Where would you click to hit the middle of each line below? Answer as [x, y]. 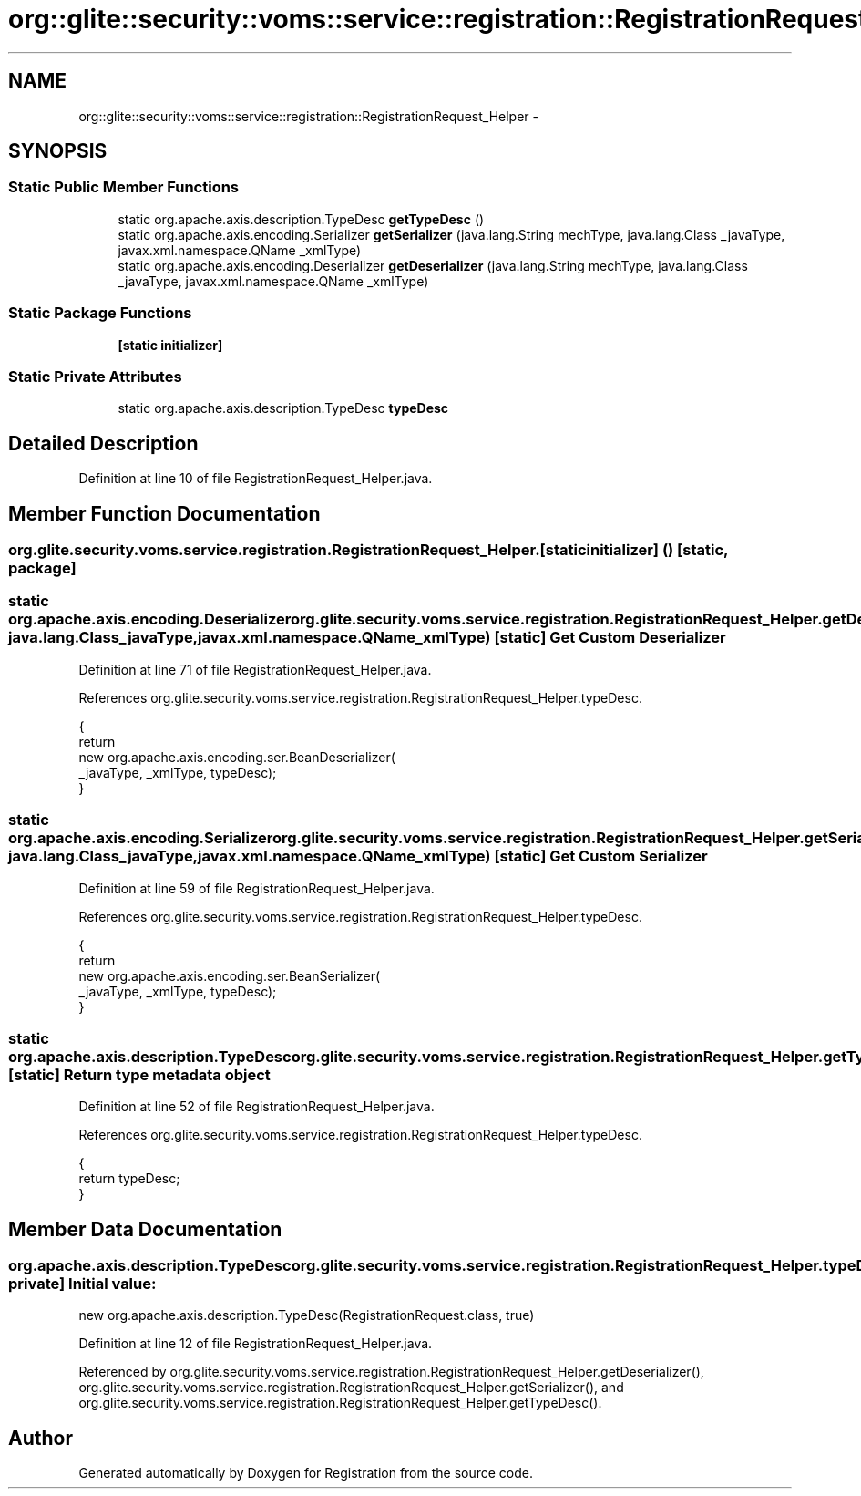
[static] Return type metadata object [139, 1074]
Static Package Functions [100, 313]
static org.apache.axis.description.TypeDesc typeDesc [283, 408]
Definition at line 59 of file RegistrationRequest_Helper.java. [256, 888]
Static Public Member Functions [124, 187]
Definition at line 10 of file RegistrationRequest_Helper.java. [256, 479]
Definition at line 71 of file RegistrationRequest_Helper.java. [255, 669]
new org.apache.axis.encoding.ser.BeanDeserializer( [237, 757]
